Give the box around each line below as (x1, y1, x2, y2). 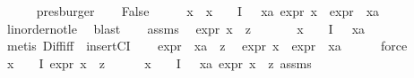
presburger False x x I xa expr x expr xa (36, 2, 380, 19)
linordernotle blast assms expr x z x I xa (6, 19, 366, 37)
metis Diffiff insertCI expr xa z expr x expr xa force (6, 36, 408, 55)
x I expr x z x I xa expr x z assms (6, 53, 312, 72)
